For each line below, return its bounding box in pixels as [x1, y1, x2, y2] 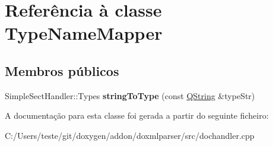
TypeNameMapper [5, 21, 163, 45]
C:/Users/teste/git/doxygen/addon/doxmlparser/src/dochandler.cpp [5, 129, 255, 141]
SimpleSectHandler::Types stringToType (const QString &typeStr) [5, 89, 255, 101]
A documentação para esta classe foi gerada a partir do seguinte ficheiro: [5, 109, 269, 122]
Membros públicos [5, 61, 119, 80]
